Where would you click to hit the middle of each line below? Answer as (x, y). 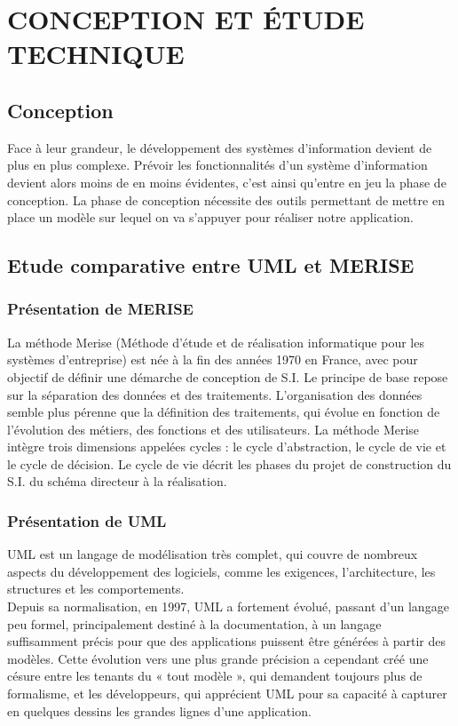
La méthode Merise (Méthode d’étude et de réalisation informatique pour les (216, 342)
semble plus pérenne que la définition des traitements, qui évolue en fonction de (224, 412)
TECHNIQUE (96, 54)
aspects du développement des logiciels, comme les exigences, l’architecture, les (221, 571)
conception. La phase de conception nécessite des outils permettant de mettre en (226, 199)
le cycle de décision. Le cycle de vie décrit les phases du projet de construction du (229, 463)
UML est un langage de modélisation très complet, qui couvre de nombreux (213, 554)
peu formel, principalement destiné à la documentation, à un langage (194, 623)
